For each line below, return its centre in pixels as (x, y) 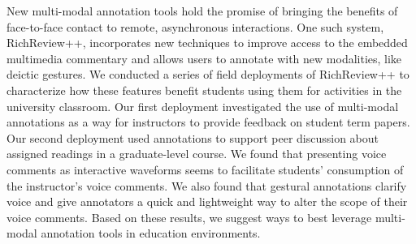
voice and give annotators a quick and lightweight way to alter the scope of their (207, 201)
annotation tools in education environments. (151, 233)
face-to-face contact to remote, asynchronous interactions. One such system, (195, 26)
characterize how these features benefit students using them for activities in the (204, 90)
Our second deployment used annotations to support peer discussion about (193, 137)
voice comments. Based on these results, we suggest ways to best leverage (189, 217)
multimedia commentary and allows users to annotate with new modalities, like (204, 58)
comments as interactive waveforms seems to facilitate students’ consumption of (205, 169)
